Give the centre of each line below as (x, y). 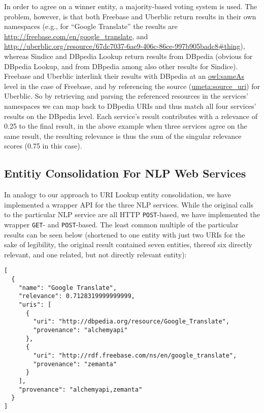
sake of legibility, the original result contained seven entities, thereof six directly (128, 244)
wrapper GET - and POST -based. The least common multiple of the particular (121, 224)
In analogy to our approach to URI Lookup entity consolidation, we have (118, 195)
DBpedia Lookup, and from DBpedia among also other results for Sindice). (121, 66)
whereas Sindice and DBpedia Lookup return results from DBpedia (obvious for (128, 56)
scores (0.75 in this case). (43, 146)
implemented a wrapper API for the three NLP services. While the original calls (129, 204)
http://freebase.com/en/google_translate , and (76, 36)
